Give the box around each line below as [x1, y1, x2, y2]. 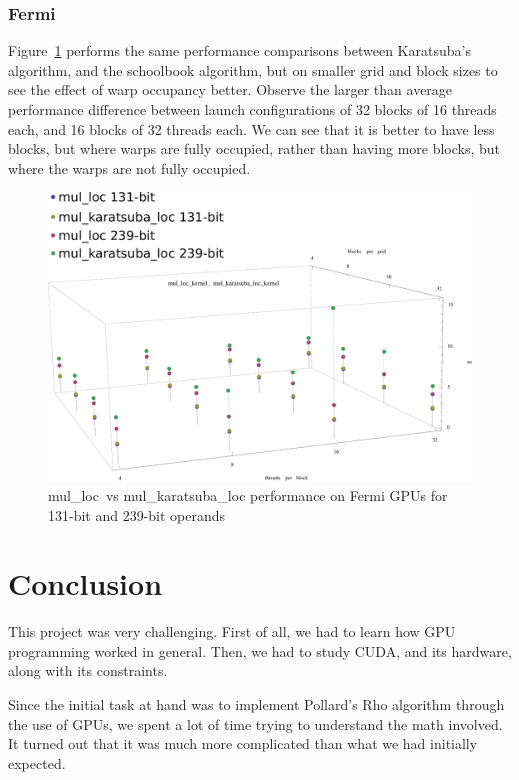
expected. [8, 752, 66, 773]
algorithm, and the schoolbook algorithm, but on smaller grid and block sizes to [8, 59, 498, 80]
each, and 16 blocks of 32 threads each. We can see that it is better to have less [8, 118, 495, 139]
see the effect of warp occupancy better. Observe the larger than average [8, 79, 453, 100]
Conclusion [8, 563, 163, 604]
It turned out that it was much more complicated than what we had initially [8, 733, 478, 754]
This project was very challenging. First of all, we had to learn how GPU [8, 621, 456, 642]
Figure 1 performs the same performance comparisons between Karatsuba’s [8, 40, 471, 61]
